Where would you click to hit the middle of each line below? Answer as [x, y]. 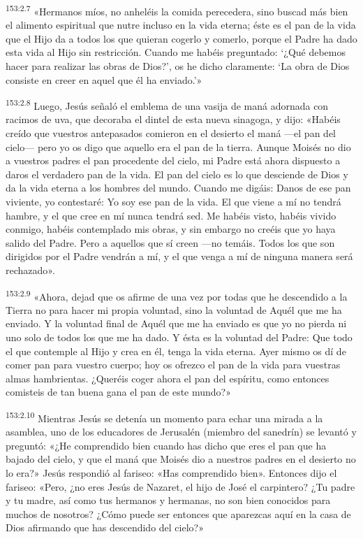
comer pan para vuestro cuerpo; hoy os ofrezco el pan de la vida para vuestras [173, 365]
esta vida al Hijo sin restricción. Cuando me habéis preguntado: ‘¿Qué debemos [176, 52]
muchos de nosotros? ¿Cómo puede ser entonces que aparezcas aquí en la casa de [178, 513]
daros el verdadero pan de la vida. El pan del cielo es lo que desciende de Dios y [177, 174]
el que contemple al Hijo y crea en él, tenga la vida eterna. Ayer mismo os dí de [176, 351]
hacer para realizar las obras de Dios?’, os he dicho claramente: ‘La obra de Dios [178, 66]
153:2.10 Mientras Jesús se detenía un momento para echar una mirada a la [164, 417]
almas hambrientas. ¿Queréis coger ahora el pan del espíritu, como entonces [168, 378]
